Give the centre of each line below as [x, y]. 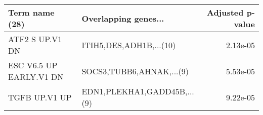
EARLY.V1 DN [36, 77]
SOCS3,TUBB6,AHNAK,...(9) [135, 71]
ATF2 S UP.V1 [35, 39]
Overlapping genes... [123, 18]
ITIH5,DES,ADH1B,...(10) [129, 45]
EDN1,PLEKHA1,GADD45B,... [138, 91]
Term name [31, 12]
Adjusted [225, 12]
